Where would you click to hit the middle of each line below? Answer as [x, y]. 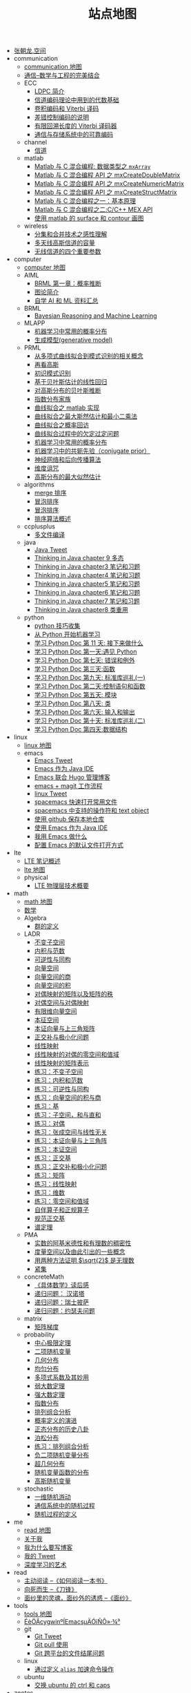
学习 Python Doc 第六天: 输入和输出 [85, 712]
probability [39, 1335]
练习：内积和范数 [59, 1080]
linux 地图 [38, 745]
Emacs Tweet [53, 761]
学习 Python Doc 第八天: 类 [73, 704]
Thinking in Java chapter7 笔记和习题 [87, 601]
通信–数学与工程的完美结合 [62, 75]
